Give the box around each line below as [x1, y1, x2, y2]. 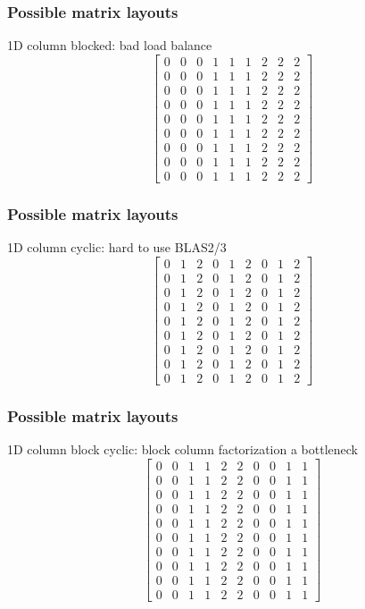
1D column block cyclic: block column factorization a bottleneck [7, 440, 359, 459]
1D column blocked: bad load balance [7, 36, 212, 55]
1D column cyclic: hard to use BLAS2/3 [7, 238, 227, 257]
